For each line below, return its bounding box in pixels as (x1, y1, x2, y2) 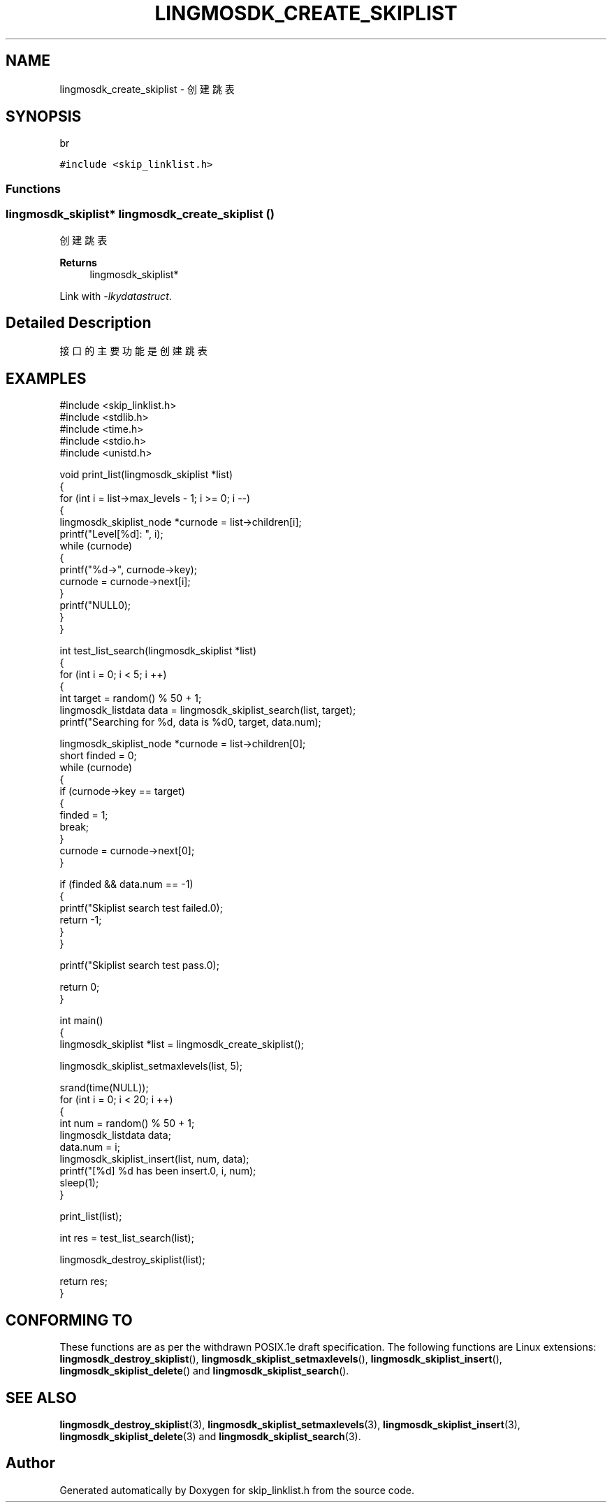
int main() (59, 1014, 103, 1027)
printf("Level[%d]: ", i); (59, 528, 163, 540)
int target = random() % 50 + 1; (59, 692, 202, 705)
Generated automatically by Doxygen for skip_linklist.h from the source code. (59, 1484, 415, 1496)
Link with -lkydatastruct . (59, 289, 172, 302)
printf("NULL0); (59, 599, 131, 612)
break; (59, 821, 89, 833)
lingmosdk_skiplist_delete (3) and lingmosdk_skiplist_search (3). (59, 1430, 361, 1442)
